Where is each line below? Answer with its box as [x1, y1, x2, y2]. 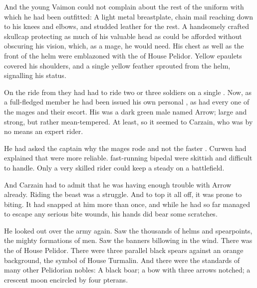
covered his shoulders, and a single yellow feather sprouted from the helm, [4, 60, 231, 70]
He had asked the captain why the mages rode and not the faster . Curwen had [4, 142, 247, 153]
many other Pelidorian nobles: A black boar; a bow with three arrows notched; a [4, 264, 251, 275]
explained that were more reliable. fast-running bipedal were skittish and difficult [4, 152, 253, 163]
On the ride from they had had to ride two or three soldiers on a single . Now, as [4, 86, 252, 97]
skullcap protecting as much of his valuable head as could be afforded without [4, 30, 242, 41]
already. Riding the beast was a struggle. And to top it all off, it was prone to [4, 189, 242, 199]
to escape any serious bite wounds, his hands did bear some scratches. [4, 208, 218, 219]
